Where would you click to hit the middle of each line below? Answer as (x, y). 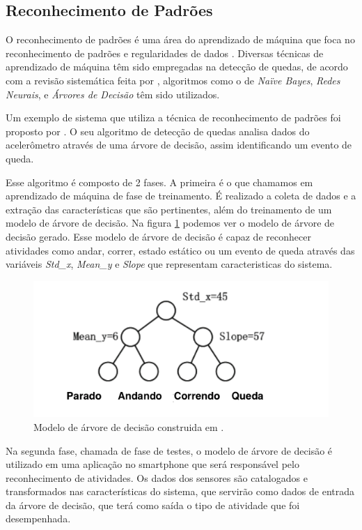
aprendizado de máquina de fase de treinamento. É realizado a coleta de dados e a (181, 196)
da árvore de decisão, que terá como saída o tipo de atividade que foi (153, 505)
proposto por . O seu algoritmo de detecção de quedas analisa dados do (158, 131)
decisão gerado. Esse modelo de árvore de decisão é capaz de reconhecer (158, 236)
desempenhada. (38, 518)
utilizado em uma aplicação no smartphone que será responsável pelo (152, 464)
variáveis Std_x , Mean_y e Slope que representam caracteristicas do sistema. (169, 264)
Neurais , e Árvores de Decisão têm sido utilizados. (113, 94)
